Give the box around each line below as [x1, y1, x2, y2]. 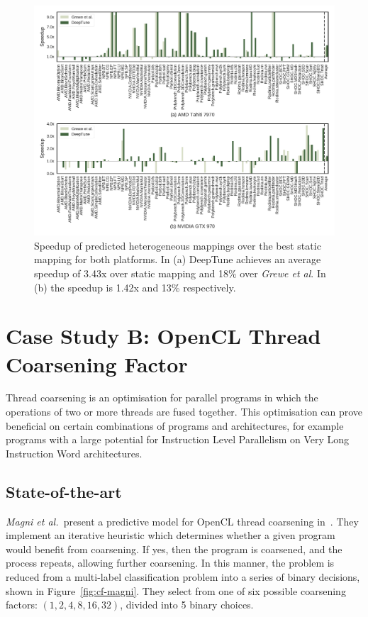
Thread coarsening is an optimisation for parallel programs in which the [6, 390, 318, 405]
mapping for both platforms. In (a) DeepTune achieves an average [34, 252, 321, 267]
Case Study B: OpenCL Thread [6, 321, 321, 350]
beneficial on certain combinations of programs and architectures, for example [6, 418, 344, 433]
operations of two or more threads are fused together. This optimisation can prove [6, 404, 363, 419]
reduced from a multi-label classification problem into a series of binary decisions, [6, 569, 360, 584]
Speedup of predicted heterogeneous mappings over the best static [34, 238, 321, 252]
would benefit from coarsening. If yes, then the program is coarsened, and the [6, 541, 342, 556]
